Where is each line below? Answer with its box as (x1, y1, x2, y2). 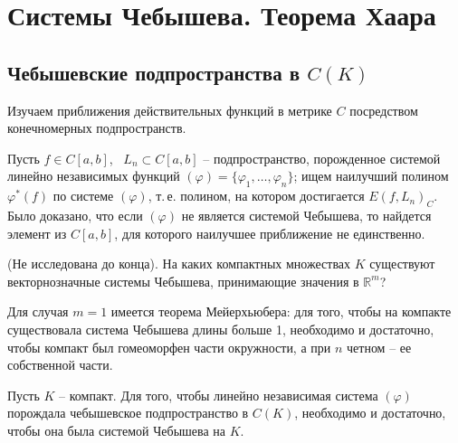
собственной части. (7, 355, 113, 374)
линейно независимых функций (7, 166, 180, 185)
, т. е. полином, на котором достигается (148, 186, 365, 205)
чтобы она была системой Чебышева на (7, 420, 226, 439)
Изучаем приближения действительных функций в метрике (7, 100, 332, 119)
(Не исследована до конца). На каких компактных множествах (7, 254, 351, 273)
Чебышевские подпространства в (7, 58, 301, 86)
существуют (369, 254, 435, 273)
